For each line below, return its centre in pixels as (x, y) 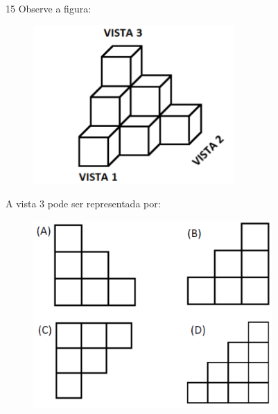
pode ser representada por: (104, 203)
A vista (21, 203)
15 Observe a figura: (49, 8)
